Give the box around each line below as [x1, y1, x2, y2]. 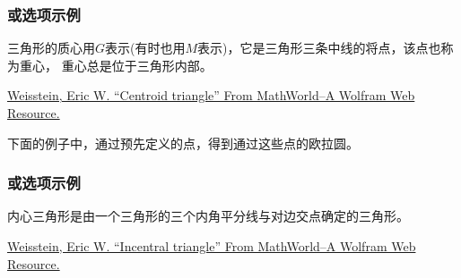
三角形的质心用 [7, 38, 95, 57]
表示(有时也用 [105, 38, 186, 57]
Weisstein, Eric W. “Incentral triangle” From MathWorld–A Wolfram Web [7, 237, 416, 255]
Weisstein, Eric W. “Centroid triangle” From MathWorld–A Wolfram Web [7, 86, 415, 105]
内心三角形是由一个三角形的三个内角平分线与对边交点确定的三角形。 [7, 206, 409, 225]
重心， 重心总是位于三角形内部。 [19, 55, 213, 74]
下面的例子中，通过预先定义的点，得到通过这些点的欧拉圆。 [7, 133, 359, 152]
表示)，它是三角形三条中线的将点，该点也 [197, 38, 441, 57]
